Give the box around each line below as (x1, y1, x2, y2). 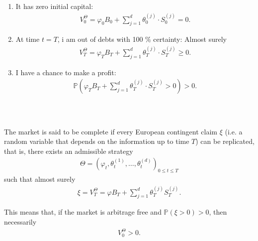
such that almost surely (4, 174, 76, 184)
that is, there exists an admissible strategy (4, 145, 133, 156)
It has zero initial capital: (15, 1, 93, 11)
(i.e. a (225, 126, 243, 136)
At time (15, 34, 40, 44)
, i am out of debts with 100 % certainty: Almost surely (57, 34, 227, 44)
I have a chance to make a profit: (15, 67, 116, 77)
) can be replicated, (195, 136, 255, 146)
